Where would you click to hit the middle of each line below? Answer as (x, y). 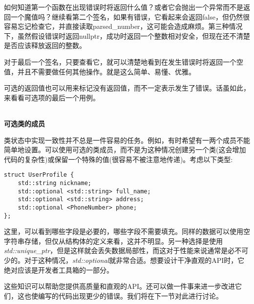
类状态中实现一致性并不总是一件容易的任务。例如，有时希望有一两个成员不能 (127, 140)
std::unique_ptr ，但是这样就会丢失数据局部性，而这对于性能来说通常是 (116, 250)
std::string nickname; (54, 183)
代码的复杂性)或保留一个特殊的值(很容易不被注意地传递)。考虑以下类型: (118, 159)
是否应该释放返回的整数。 (45, 45)
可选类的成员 (24, 123)
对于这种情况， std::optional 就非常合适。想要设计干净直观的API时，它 (134, 260)
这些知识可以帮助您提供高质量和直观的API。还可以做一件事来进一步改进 (120, 286)
